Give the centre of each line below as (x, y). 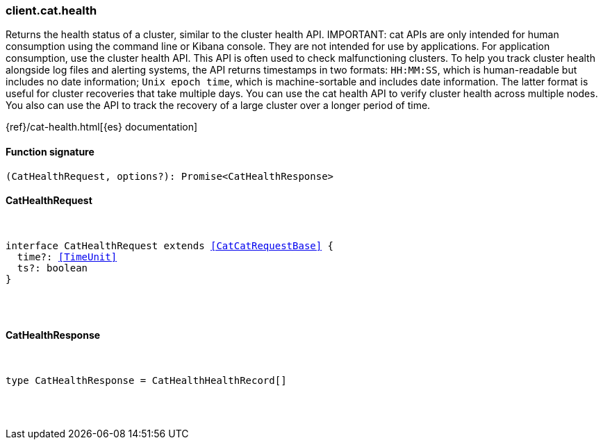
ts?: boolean (52, 268)
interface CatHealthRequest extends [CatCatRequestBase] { (170, 245)
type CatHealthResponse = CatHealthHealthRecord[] (146, 381)
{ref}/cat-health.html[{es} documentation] (102, 127)
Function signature (50, 151)
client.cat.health (51, 10)
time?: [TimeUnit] (67, 257)
